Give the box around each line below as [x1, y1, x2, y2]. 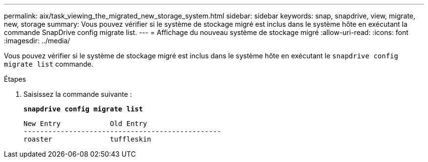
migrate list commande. [4, 60, 93, 68]
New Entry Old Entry [23, 120, 147, 127]
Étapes [4, 75, 26, 83]
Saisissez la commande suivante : [23, 90, 132, 98]
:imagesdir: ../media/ [4, 36, 70, 45]
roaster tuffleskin [23, 135, 151, 143]
